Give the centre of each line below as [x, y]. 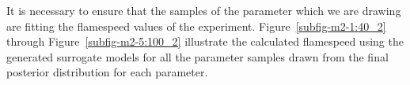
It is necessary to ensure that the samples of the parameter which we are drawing [204, 10]
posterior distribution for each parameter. [107, 72]
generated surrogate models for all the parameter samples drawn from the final [197, 56]
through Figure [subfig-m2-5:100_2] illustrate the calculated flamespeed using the [205, 41]
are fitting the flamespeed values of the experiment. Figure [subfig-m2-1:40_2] [196, 26]
